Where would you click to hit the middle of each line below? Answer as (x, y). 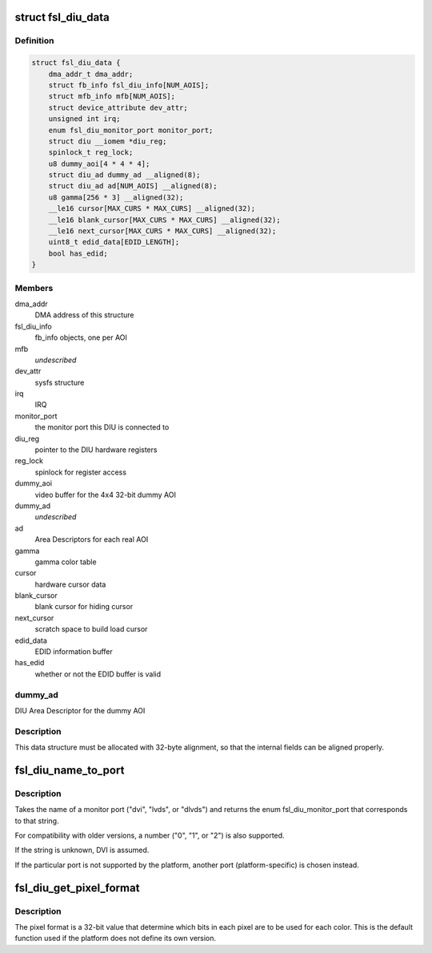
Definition (34, 41)
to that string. (37, 821)
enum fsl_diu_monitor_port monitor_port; (131, 130)
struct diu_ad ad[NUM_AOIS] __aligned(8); (133, 186)
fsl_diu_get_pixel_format (77, 888)
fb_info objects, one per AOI (81, 337)
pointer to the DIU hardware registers (96, 450)
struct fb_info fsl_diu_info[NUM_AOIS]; (129, 85)
